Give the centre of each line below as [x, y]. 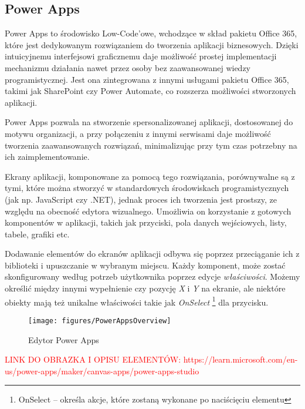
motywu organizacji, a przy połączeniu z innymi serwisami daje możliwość [138, 133]
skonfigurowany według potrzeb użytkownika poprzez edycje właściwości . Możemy [152, 276]
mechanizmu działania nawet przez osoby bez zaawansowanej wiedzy [128, 67]
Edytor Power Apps [64, 339]
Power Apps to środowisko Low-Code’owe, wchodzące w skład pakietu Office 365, [151, 33]
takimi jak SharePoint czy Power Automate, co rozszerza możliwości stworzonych [150, 91]
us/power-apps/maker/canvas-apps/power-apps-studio [102, 371]
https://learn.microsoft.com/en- [240, 359]
